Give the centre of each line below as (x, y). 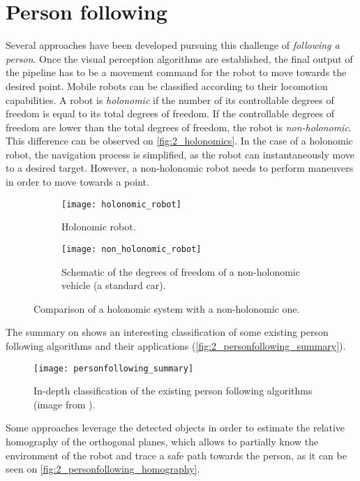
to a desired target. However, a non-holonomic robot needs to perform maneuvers (180, 168)
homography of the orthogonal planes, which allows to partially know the (162, 441)
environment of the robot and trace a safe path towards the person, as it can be (176, 455)
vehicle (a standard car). (114, 285)
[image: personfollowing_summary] (114, 368)
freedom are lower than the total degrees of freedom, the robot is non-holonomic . (179, 127)
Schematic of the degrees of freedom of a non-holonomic (181, 271)
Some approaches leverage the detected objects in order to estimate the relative (175, 428)
